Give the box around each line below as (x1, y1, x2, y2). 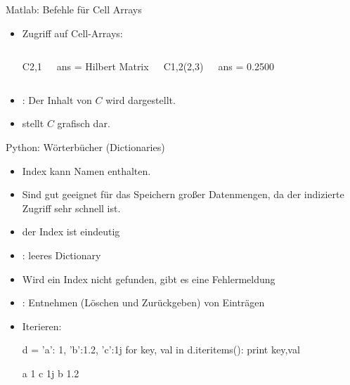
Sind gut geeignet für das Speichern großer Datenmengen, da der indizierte (22, 187, 344, 202)
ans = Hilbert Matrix (56, 59, 149, 74)
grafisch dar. (57, 116, 110, 131)
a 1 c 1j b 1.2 (22, 365, 79, 380)
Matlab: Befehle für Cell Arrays (6, 2, 142, 16)
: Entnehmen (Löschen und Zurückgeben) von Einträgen (22, 295, 265, 310)
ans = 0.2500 (218, 59, 274, 74)
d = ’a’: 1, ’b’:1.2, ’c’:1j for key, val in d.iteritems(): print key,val (22, 342, 300, 357)
